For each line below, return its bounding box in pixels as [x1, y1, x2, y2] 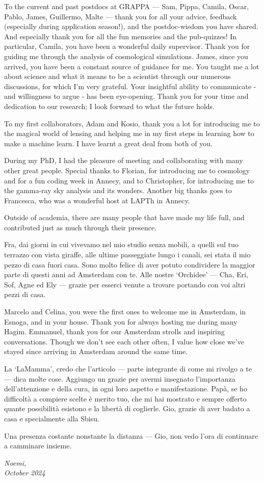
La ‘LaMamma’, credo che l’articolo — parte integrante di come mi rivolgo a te [4, 363, 252, 373]
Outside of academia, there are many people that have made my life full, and [4, 212, 245, 223]
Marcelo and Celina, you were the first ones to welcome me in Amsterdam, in [4, 306, 246, 317]
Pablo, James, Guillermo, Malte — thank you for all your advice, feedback [4, 11, 237, 21]
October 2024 [4, 467, 45, 478]
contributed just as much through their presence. [4, 222, 157, 232]
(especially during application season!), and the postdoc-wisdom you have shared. [4, 21, 258, 32]
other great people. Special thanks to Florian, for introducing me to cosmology [4, 165, 250, 175]
